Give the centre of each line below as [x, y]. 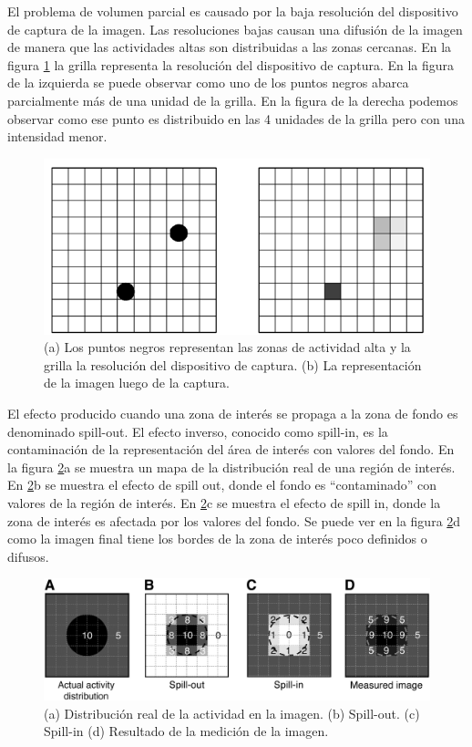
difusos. [28, 556]
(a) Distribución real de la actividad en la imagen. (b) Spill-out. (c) [232, 713]
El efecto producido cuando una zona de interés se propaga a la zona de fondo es [233, 413]
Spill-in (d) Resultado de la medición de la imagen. [186, 731]
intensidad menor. [57, 136]
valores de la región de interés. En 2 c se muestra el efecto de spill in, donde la [224, 502]
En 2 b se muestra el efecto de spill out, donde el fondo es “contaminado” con [222, 485]
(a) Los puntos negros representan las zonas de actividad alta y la [227, 347]
